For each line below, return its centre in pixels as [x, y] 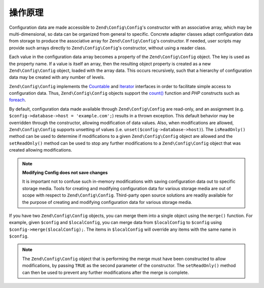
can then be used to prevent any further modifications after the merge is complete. [106, 272]
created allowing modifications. [41, 150]
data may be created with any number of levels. [57, 77]
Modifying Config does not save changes [65, 172]
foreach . [18, 100]
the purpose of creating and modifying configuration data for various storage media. [107, 202]
